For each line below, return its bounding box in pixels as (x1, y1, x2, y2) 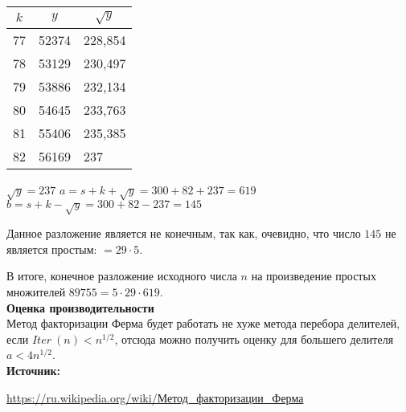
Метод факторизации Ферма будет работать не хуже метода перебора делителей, (6, 315, 400, 332)
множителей (6, 283, 66, 300)
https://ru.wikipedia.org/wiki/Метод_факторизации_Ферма (6, 389, 304, 406)
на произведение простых (251, 267, 376, 284)
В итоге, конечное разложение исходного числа (6, 267, 237, 284)
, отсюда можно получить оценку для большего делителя (114, 330, 394, 347)
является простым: (6, 240, 97, 257)
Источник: (6, 361, 60, 378)
